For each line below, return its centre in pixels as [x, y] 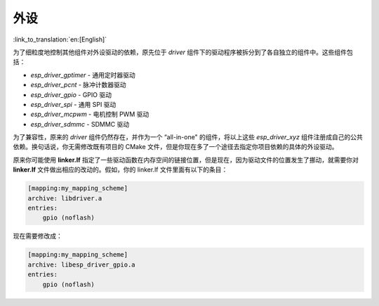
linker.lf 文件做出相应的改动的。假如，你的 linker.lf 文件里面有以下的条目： [120, 170]
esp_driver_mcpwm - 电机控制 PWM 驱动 [90, 114]
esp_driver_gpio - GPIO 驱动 [71, 94]
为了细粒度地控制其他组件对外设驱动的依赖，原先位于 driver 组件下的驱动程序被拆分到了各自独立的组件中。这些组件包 [183, 52]
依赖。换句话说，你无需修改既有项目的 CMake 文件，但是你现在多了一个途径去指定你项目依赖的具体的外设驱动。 [175, 147]
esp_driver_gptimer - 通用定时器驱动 [83, 75]
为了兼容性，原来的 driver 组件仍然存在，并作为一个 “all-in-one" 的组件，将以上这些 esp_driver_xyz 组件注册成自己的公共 [188, 137]
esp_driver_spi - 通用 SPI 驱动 [73, 104]
